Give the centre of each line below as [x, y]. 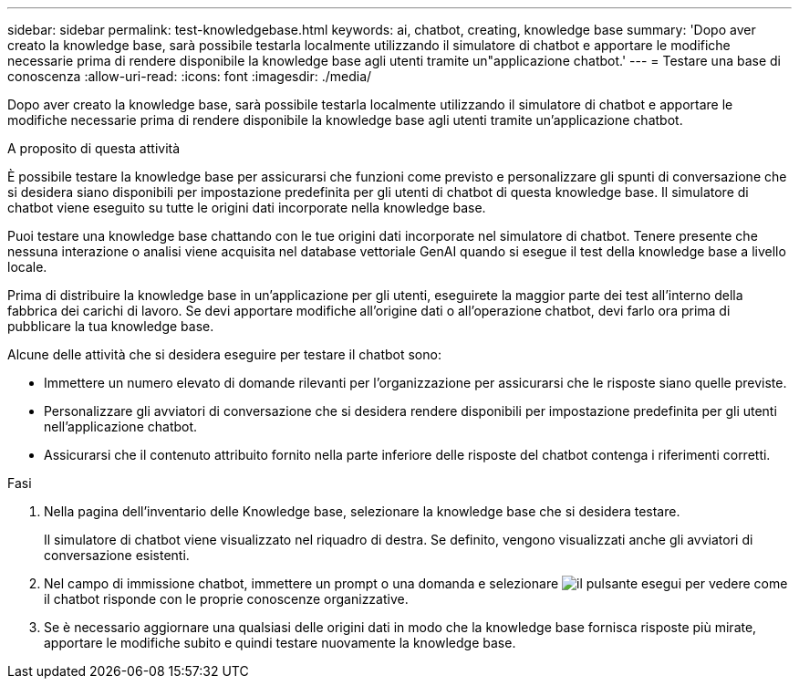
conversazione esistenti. [117, 555]
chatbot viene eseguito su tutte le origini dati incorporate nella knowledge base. [247, 208]
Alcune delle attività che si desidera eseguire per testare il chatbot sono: [224, 354]
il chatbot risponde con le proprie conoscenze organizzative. [226, 599]
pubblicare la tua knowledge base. [111, 326]
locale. [27, 267]
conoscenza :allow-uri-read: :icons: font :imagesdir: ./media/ [190, 76]
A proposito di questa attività [94, 148]
